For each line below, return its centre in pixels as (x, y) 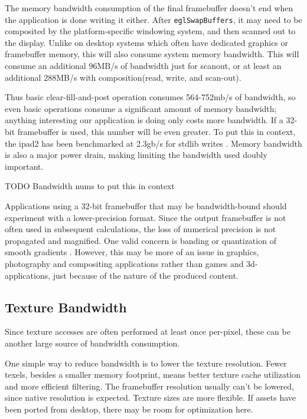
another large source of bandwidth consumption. (92, 343)
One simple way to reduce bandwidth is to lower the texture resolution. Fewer (146, 363)
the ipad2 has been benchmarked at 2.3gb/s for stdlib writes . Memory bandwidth (153, 143)
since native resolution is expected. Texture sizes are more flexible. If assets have (151, 397)
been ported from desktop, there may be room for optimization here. (129, 409)
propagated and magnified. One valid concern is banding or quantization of (141, 240)
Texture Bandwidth (66, 307)
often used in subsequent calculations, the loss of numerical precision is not (141, 229)
